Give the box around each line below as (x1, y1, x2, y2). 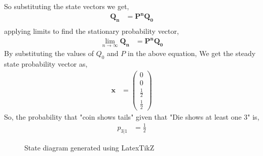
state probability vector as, (4, 59, 88, 69)
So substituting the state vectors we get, (4, 1, 129, 11)
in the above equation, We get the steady (127, 48, 256, 59)
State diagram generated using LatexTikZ (24, 142, 155, 152)
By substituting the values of (4, 48, 94, 59)
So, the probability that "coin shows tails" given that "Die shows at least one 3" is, (4, 111, 259, 122)
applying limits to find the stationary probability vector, (4, 25, 179, 36)
